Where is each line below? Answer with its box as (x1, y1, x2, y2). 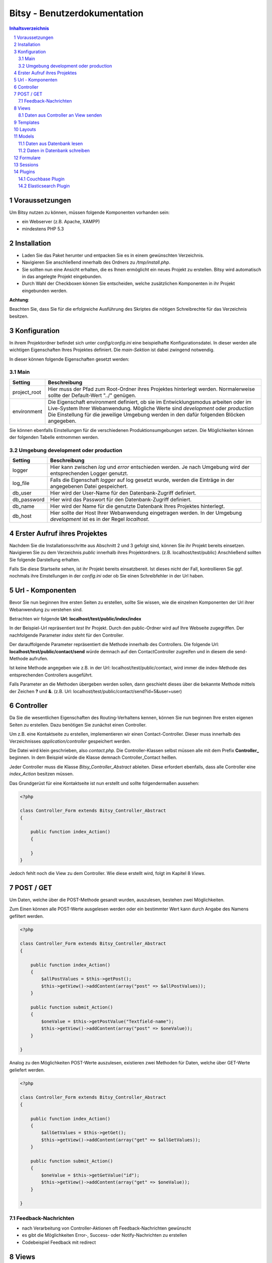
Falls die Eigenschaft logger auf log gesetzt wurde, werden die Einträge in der (50, 476, 234, 483)
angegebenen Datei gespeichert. (50, 483, 128, 490)
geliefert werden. (9, 1066, 45, 1073)
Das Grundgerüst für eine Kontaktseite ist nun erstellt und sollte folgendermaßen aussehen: (9, 780, 199, 786)
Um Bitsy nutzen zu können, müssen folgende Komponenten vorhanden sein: (9, 210, 170, 216)
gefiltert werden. (9, 913, 44, 919)
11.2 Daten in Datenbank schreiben (18, 148, 90, 154)
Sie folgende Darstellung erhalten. (9, 556, 81, 563)
